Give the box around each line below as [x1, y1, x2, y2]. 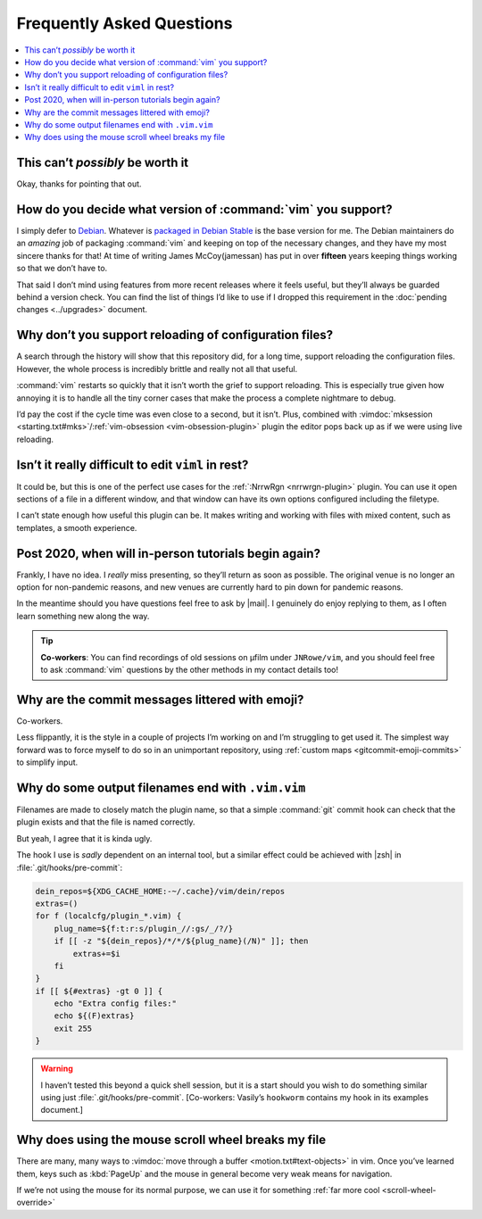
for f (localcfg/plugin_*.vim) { [35, 911, 182, 921]
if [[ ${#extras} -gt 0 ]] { [35, 986, 163, 996]
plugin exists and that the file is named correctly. [16, 817, 195, 827]
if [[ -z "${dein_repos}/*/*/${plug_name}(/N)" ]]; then [54, 936, 309, 946]
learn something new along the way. [16, 610, 150, 621]
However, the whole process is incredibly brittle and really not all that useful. [16, 363, 298, 374]
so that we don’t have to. [16, 263, 108, 274]
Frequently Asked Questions [16, 13, 233, 33]
